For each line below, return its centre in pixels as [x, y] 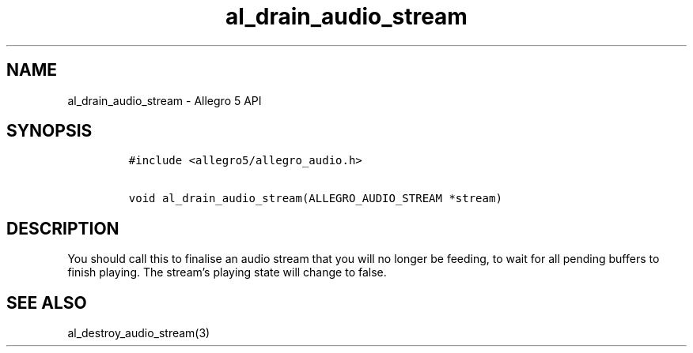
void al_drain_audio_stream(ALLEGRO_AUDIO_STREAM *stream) [315, 199]
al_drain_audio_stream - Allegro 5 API [165, 100]
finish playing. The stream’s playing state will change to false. [227, 272]
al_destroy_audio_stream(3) [139, 333]
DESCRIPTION [63, 228]
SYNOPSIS [49, 131]
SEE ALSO [47, 302]
